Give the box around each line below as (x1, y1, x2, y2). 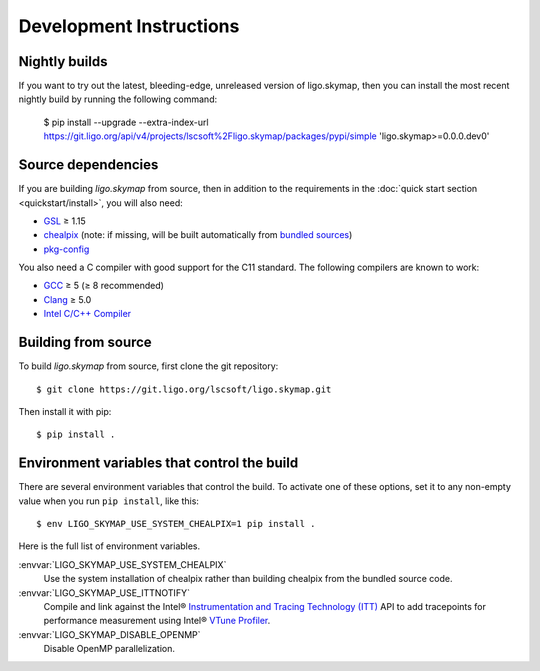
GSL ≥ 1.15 (43, 215, 86, 227)
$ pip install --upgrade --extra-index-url (43, 116, 209, 128)
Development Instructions (18, 15, 240, 37)
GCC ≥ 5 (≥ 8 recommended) (43, 280, 165, 292)
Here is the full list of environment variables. (18, 540, 201, 552)
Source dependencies (18, 156, 159, 174)
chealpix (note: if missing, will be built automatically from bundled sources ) (43, 229, 353, 241)
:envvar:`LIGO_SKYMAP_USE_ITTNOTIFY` (18, 586, 190, 599)
